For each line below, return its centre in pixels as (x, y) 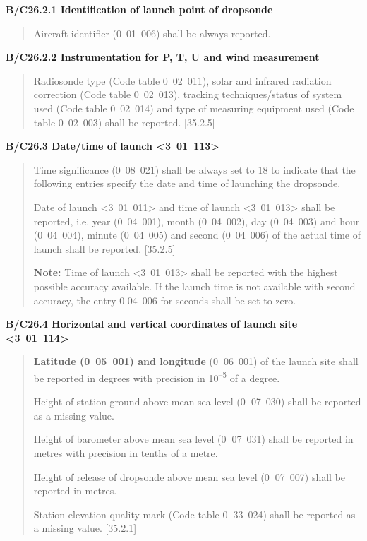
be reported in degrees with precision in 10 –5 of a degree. (157, 376)
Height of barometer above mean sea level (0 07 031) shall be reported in (193, 439)
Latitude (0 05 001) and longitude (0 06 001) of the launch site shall (196, 361)
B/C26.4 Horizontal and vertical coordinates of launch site (152, 324)
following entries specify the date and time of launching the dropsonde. (187, 183)
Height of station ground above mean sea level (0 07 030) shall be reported (197, 402)
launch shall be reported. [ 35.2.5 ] (104, 248)
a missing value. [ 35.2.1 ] (85, 528)
